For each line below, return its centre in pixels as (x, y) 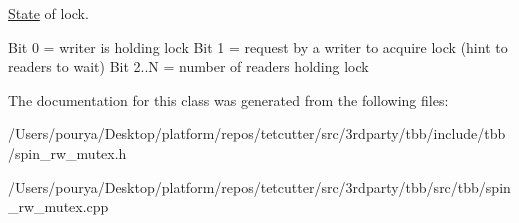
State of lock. (48, 13)
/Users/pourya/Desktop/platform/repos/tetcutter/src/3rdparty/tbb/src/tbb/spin (259, 186)
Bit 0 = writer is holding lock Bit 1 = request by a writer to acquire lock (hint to (258, 46)
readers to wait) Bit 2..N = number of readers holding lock (188, 66)
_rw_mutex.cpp (58, 206)
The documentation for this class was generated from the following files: (228, 99)
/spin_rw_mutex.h (67, 152)
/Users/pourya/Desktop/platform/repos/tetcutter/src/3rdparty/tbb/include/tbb (257, 133)
